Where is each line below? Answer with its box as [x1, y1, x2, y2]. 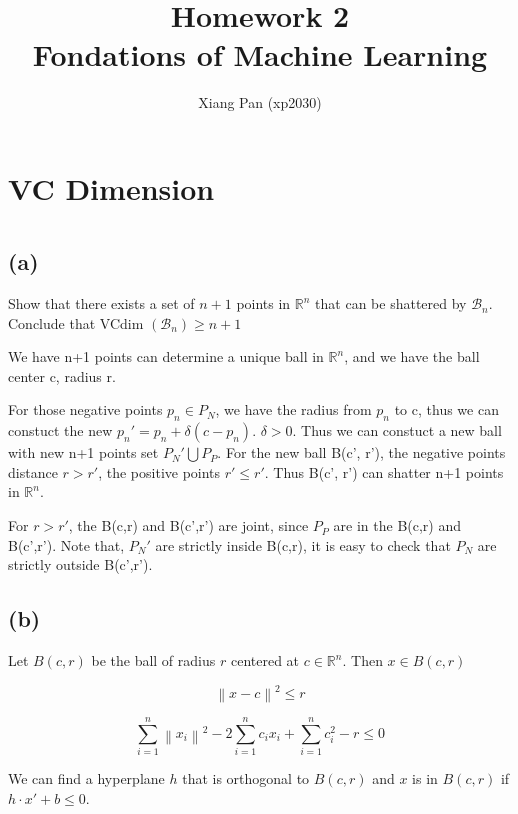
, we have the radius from [215, 399, 372, 420]
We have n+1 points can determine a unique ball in [8, 346, 324, 367]
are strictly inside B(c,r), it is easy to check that [155, 534, 451, 555]
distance [8, 461, 58, 482]
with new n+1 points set [8, 442, 159, 463]
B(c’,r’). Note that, [8, 534, 125, 555]
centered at [230, 650, 300, 671]
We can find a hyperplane [8, 768, 165, 789]
